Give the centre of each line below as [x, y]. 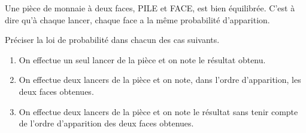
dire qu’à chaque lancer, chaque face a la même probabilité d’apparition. [137, 19]
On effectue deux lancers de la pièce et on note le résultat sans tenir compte [158, 111]
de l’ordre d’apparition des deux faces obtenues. [106, 123]
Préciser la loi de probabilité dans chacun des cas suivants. [112, 40]
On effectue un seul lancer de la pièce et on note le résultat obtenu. [142, 59]
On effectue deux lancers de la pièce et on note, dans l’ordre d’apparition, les [160, 80]
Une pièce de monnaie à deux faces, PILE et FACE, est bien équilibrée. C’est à [150, 8]
